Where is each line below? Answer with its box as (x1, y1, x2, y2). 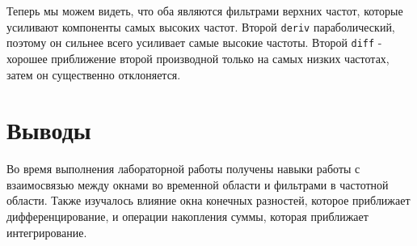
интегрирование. (6, 223, 87, 240)
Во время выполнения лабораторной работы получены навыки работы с (6, 160, 360, 177)
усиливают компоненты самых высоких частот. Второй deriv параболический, (6, 18, 395, 35)
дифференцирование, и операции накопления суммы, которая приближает (6, 208, 369, 224)
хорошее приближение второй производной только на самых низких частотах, (6, 49, 390, 66)
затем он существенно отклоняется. (6, 66, 181, 83)
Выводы (6, 113, 91, 146)
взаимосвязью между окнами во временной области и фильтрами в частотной (6, 176, 389, 193)
